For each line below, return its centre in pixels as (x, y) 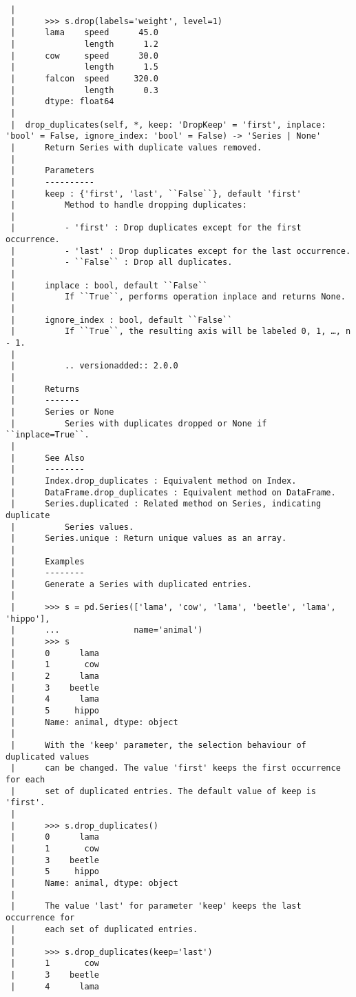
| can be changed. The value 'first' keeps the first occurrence (176, 768)
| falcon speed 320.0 (84, 78)
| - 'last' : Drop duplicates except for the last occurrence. (181, 251)
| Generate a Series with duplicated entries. (131, 584)
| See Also (48, 458)
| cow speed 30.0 (84, 56)
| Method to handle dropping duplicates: (129, 205)
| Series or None (62, 412)
